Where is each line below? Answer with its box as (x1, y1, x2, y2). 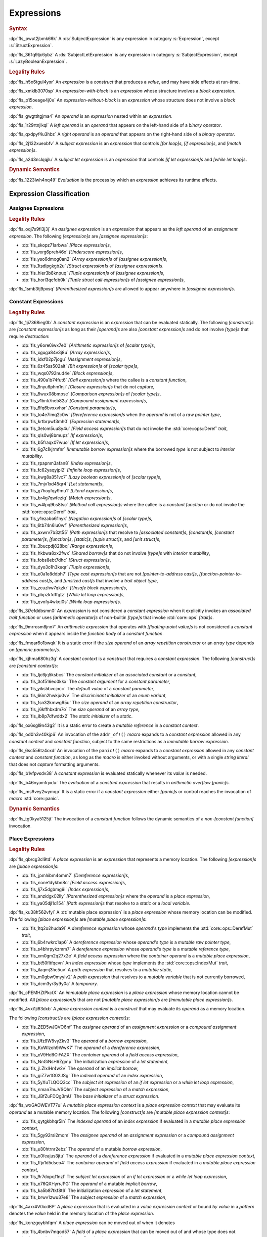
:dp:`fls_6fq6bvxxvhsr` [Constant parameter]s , (21, 405, 116, 411)
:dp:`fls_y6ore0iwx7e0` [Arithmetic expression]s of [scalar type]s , (21, 342, 155, 348)
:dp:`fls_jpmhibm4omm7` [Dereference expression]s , (21, 872, 130, 878)
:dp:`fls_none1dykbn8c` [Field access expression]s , (21, 879, 126, 885)
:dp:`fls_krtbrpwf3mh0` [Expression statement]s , (21, 419, 121, 425)
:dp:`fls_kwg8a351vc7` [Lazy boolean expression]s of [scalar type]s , (21, 474, 162, 480)
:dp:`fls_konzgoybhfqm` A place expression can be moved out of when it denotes (9, 1220, 175, 1226)
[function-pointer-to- (199, 571, 242, 577)
